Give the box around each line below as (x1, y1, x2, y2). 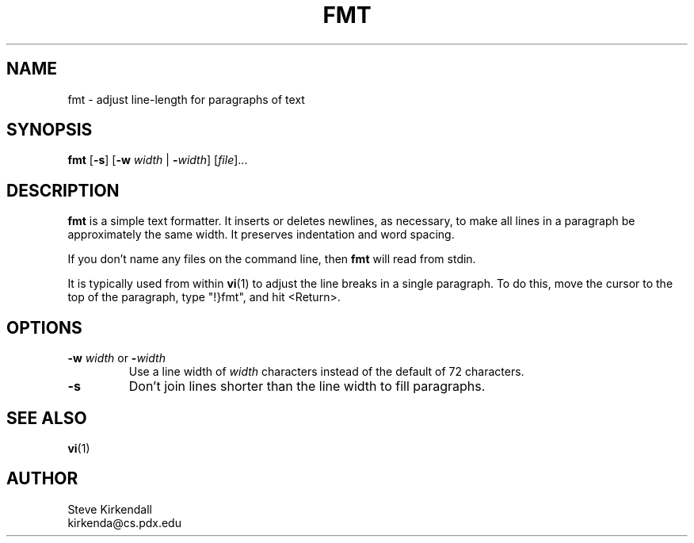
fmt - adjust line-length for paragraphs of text (67, 92, 305, 106)
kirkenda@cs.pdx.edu (67, 515, 181, 530)
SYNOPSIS (6, 120, 93, 140)
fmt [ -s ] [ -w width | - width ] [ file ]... (67, 153, 248, 167)
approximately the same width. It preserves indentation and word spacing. (67, 228, 455, 242)
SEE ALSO (6, 407, 87, 428)
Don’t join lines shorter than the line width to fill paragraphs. (128, 378, 486, 395)
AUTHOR (6, 468, 78, 489)
